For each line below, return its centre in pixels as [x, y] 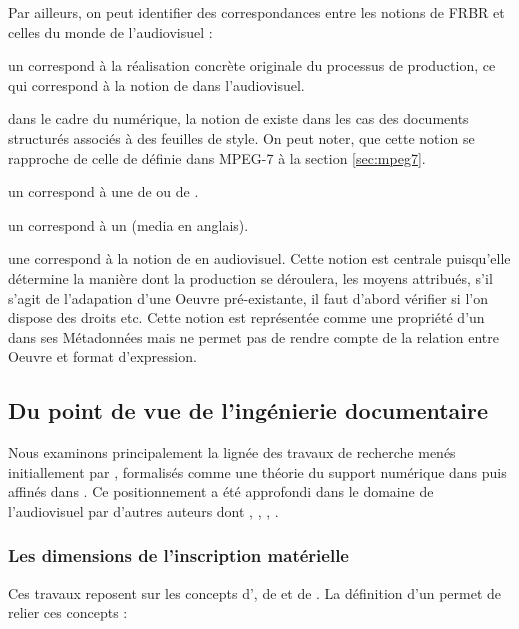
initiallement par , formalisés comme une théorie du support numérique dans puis [257, 471]
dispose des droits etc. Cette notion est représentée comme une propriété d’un [246, 317]
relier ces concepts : [68, 612]
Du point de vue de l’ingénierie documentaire [248, 410]
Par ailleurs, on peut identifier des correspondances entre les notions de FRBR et [256, 12]
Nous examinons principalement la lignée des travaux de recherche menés [232, 452]
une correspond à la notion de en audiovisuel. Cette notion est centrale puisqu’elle [259, 258]
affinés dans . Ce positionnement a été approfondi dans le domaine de [221, 491]
